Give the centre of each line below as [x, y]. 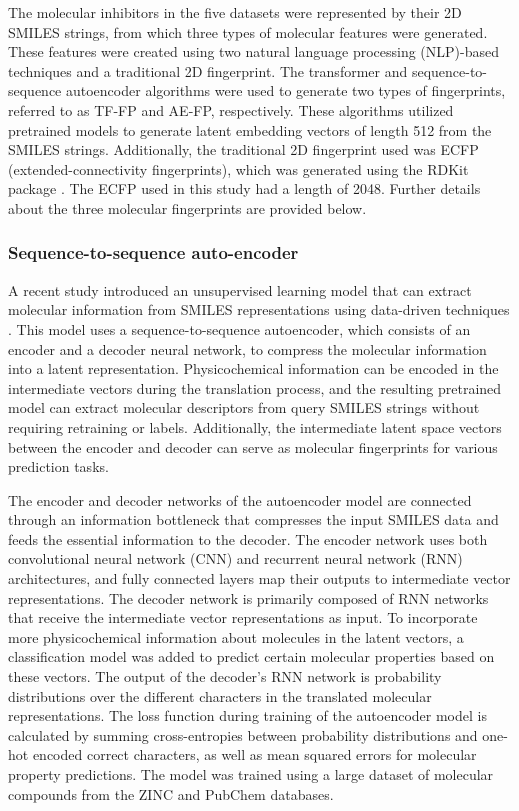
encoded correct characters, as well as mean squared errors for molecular [254, 754]
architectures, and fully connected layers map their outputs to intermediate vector [259, 578]
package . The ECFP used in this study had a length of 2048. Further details [244, 188]
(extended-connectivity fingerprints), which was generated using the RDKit [238, 168]
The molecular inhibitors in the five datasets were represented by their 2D [235, 12]
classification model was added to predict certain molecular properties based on [251, 656]
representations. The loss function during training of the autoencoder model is [247, 715]
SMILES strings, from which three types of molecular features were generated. [248, 31]
